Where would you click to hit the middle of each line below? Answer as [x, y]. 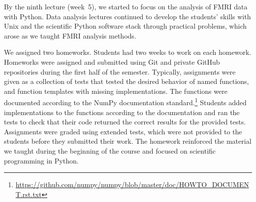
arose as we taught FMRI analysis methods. [70, 35]
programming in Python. [41, 160]
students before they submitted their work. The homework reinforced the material [128, 141]
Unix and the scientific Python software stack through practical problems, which [126, 26]
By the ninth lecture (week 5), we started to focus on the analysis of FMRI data [126, 6]
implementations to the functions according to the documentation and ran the [122, 112]
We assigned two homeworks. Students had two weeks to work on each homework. [128, 52]
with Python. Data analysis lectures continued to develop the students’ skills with [128, 16]
